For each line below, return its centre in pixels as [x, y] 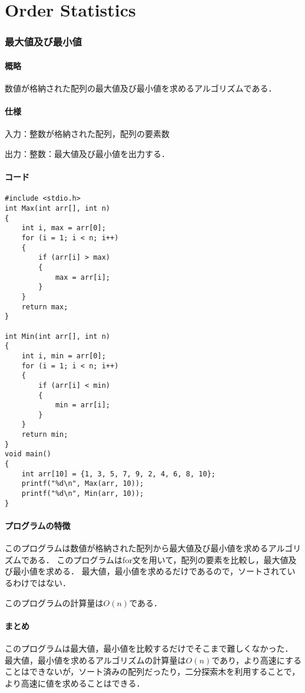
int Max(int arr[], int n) [57, 209]
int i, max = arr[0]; [64, 228]
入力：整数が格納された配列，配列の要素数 [87, 134]
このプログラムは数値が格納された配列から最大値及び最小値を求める [137, 548]
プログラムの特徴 [38, 525]
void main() [28, 454]
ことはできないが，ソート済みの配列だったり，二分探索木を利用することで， [152, 671]
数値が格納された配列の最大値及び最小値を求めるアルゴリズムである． [141, 88]
